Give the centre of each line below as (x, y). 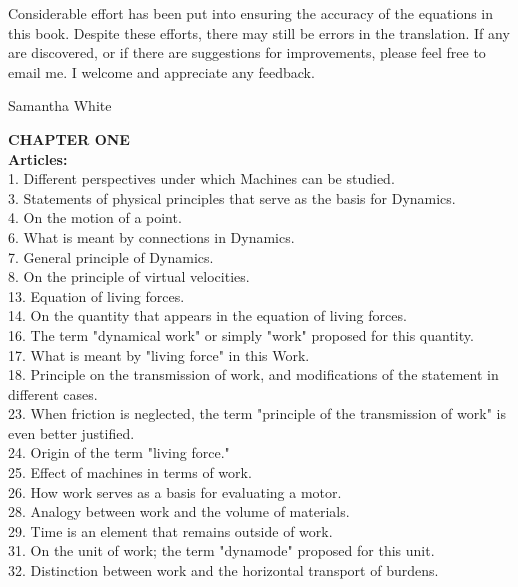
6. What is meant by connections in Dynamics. (151, 236)
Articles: (38, 158)
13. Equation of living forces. (96, 295)
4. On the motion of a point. (95, 217)
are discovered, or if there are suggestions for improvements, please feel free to (247, 52)
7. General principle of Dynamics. (111, 256)
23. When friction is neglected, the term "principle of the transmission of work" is (257, 413)
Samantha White (60, 105)
